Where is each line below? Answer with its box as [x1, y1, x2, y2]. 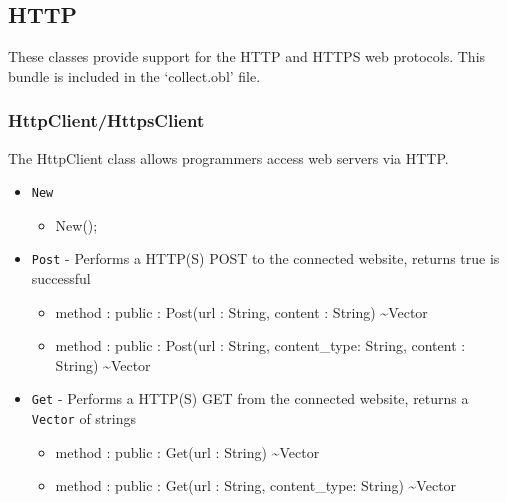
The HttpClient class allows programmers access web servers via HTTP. [8, 147, 449, 168]
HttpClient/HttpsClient [8, 108, 205, 133]
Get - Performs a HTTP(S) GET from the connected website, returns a [31, 388, 469, 409]
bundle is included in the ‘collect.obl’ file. [8, 65, 261, 86]
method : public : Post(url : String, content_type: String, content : [55, 335, 466, 356]
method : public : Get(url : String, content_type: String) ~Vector [55, 475, 457, 496]
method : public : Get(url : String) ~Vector [55, 441, 320, 462]
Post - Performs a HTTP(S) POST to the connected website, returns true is [31, 248, 500, 269]
